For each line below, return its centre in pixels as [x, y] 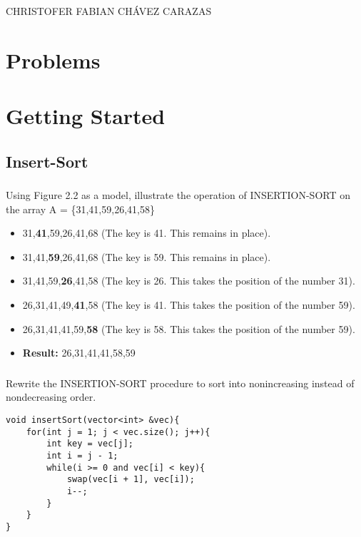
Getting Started [86, 116]
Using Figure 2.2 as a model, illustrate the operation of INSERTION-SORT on [178, 195]
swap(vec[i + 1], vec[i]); [131, 480]
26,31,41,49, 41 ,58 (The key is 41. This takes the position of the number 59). [189, 305]
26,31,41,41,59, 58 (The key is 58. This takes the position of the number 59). [189, 328]
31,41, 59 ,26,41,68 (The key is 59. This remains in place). [147, 256]
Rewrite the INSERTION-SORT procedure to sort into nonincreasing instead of [180, 383]
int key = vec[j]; [90, 444]
